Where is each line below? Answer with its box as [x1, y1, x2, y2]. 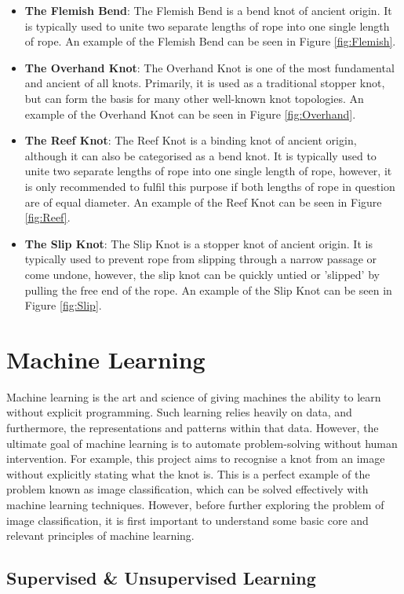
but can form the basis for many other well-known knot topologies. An [24, 90, 364, 106]
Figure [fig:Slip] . [24, 297, 102, 313]
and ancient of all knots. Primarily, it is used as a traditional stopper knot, [24, 75, 385, 91]
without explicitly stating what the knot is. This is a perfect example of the [6, 465, 370, 482]
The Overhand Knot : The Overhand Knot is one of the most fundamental [24, 59, 395, 75]
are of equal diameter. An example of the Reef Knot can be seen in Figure [24, 193, 382, 210]
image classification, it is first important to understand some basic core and [6, 511, 369, 528]
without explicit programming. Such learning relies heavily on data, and [6, 404, 352, 420]
